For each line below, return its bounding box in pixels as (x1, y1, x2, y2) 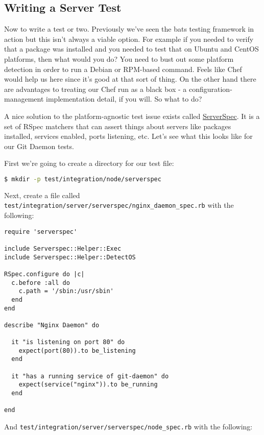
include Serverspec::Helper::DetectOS (4, 253, 136, 261)
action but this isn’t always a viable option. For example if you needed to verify (4, 33, 254, 44)
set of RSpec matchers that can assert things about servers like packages (4, 120, 231, 131)
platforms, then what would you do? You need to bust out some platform (4, 53, 234, 64)
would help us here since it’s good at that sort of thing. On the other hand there (4, 74, 256, 84)
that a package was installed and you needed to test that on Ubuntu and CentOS (4, 43, 259, 54)
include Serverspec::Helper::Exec (4, 245, 122, 252)
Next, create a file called (4, 189, 80, 200)
